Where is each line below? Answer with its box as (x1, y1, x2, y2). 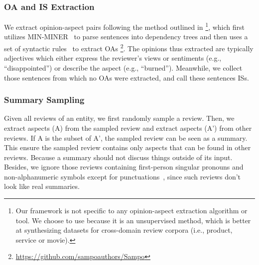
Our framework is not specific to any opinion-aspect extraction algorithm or (15, 205, 248, 216)
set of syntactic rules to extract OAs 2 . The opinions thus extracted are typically (4, 42, 254, 53)
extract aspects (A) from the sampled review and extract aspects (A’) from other (4, 122, 252, 133)
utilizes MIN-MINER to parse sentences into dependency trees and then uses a (4, 31, 248, 42)
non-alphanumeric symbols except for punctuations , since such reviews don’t (4, 171, 241, 181)
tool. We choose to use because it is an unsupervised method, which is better (15, 215, 251, 225)
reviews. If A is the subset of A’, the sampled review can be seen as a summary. (4, 132, 248, 143)
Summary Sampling (4, 93, 85, 106)
